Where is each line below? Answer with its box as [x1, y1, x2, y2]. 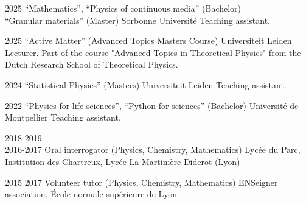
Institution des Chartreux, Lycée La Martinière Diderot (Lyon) [5, 155, 240, 167]
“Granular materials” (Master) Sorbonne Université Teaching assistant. [5, 13, 271, 26]
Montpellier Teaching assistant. [5, 111, 121, 124]
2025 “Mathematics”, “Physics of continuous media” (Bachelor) [5, 2, 242, 14]
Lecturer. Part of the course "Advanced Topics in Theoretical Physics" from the [5, 46, 301, 58]
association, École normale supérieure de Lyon [5, 188, 178, 200]
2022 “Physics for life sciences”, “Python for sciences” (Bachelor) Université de [5, 99, 299, 111]
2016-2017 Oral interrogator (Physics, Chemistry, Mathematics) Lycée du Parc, [5, 143, 301, 156]
